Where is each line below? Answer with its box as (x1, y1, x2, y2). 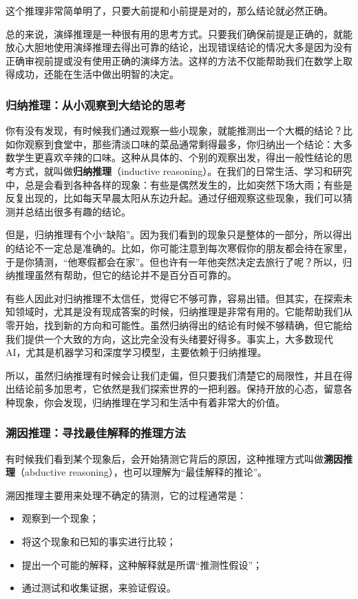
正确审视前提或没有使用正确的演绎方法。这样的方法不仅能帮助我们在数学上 (6, 53, 343, 67)
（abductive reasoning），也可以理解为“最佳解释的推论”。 (15, 465, 268, 479)
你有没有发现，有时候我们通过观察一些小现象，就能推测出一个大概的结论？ (6, 123, 343, 138)
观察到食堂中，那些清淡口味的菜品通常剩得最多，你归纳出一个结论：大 (24, 136, 343, 151)
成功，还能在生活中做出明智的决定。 (14, 67, 179, 81)
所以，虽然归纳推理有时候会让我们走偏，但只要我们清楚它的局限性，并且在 (6, 368, 343, 382)
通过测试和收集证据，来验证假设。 (21, 580, 176, 595)
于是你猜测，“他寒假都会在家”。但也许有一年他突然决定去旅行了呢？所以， (6, 254, 343, 269)
